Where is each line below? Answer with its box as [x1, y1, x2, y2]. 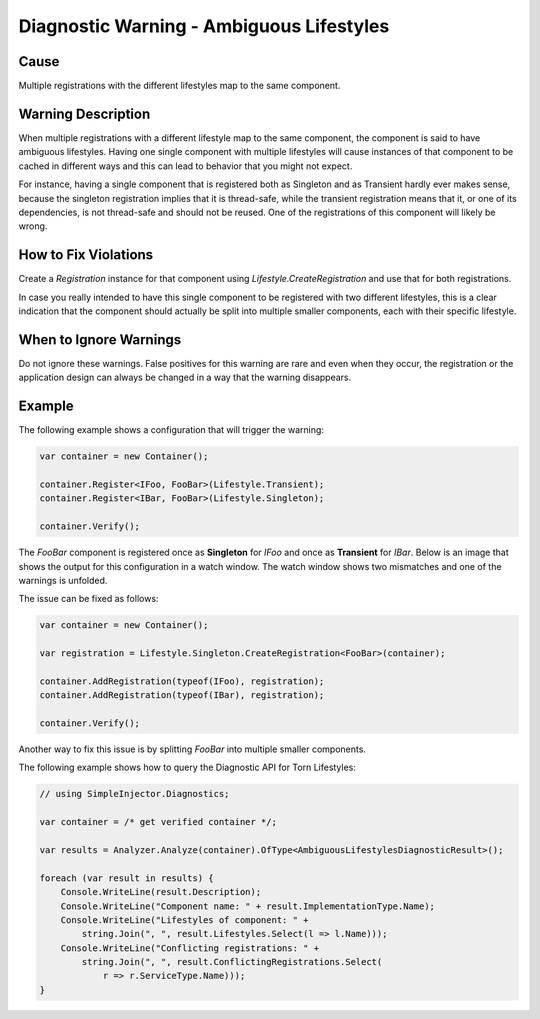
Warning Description [18, 105, 151, 122]
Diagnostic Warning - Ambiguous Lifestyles [18, 15, 390, 37]
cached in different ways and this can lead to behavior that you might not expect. [18, 160, 353, 172]
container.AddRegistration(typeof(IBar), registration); [39, 690, 325, 701]
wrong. [18, 220, 48, 232]
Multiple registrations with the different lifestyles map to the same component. [18, 80, 341, 92]
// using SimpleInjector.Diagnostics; [39, 788, 230, 800]
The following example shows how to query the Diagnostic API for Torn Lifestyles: [18, 761, 357, 774]
